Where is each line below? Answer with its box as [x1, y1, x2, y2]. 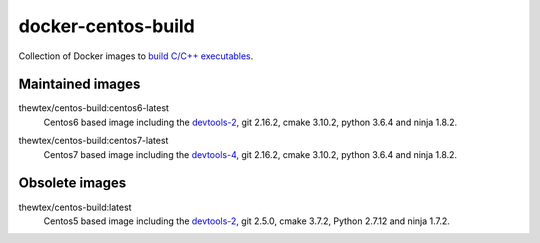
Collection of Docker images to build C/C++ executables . [18, 50, 254, 62]
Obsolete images [18, 175, 127, 192]
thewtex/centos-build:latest [18, 201, 132, 213]
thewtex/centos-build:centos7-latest [18, 135, 169, 147]
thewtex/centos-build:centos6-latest [18, 102, 170, 114]
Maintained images [18, 76, 141, 93]
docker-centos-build [18, 15, 195, 37]
